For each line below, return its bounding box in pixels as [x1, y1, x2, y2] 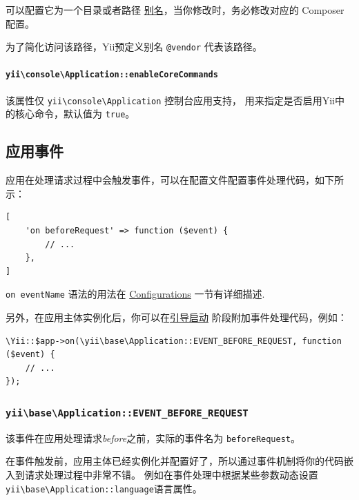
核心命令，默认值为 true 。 [14, 106, 135, 121]
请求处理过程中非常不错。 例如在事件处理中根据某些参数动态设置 [24, 468, 318, 482]
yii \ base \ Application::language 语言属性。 [6, 481, 202, 495]
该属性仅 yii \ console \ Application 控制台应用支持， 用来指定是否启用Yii [6, 93, 335, 107]
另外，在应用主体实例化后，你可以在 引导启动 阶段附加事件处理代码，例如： [6, 310, 347, 325]
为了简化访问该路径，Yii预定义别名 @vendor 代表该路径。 [6, 39, 262, 54]
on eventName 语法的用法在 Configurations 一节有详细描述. [6, 287, 265, 301]
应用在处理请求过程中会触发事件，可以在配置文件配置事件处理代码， [6, 173, 315, 187]
